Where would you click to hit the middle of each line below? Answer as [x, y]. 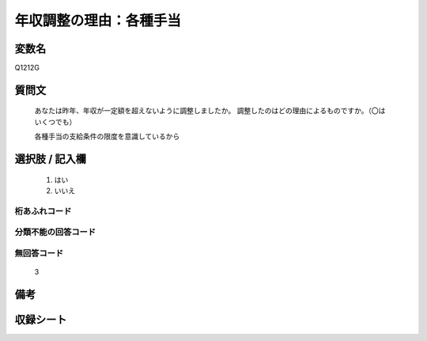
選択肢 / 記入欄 [51, 159]
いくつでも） [55, 122]
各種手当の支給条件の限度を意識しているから [107, 136]
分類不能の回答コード [55, 232]
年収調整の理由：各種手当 [98, 21]
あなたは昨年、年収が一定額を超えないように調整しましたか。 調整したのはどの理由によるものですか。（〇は [210, 111]
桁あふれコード [43, 211]
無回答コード [39, 253]
